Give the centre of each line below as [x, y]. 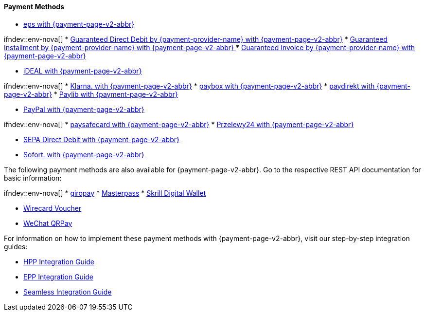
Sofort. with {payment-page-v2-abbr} [84, 154]
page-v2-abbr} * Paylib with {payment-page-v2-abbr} [91, 94]
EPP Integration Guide [59, 277]
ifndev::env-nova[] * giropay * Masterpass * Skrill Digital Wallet [105, 193]
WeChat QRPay [48, 223]
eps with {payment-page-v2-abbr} [79, 24]
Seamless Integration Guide [68, 292]
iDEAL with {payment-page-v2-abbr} [83, 71]
